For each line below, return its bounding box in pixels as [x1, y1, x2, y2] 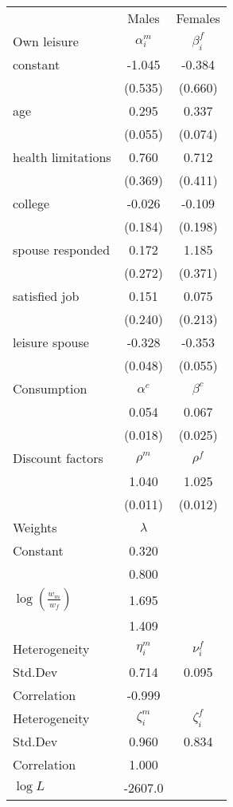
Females [176, 9, 220, 27]
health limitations [13, 148, 111, 166]
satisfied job [13, 287, 80, 305]
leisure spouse [13, 333, 89, 351]
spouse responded [13, 240, 111, 259]
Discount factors [13, 449, 103, 467]
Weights [13, 518, 57, 536]
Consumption [13, 379, 87, 398]
